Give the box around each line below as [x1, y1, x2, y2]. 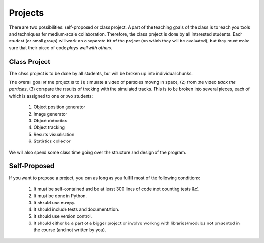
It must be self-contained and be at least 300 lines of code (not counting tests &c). [33, 186, 200, 192]
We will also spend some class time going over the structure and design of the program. [9, 149, 187, 155]
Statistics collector [33, 138, 71, 144]
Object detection [33, 118, 67, 123]
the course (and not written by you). [33, 227, 106, 233]
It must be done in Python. [33, 193, 87, 199]
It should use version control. [33, 213, 92, 219]
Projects [9, 7, 44, 18]
